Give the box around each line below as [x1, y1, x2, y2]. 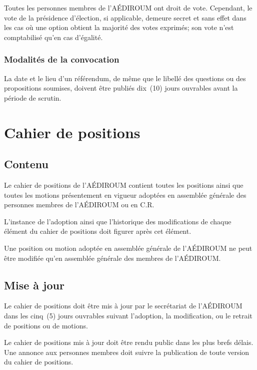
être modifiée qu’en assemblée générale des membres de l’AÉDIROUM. [4, 252, 221, 263]
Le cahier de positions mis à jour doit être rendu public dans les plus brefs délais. [4, 337, 253, 347]
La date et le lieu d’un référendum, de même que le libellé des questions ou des [4, 73, 246, 83]
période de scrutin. [4, 92, 61, 103]
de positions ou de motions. [4, 320, 88, 330]
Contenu [4, 156, 48, 172]
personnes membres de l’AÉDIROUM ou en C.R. [4, 199, 154, 210]
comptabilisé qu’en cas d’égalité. [4, 32, 103, 42]
